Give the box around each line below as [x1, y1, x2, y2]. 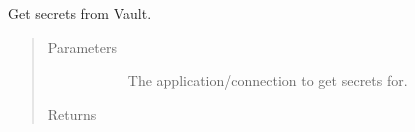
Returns [47, 103, 97, 124]
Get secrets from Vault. [8, 3, 152, 23]
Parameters [47, 36, 117, 57]
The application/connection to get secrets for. [127, 70, 408, 91]
